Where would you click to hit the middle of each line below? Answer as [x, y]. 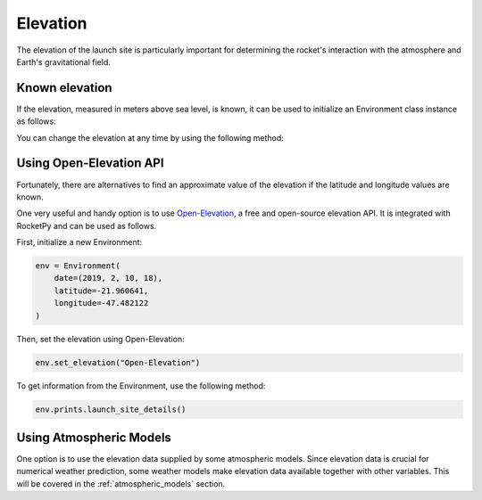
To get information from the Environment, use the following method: [141, 385]
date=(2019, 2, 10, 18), [108, 278]
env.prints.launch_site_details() [111, 409]
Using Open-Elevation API [90, 164]
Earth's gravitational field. [63, 61]
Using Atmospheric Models [94, 437]
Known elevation [64, 88]
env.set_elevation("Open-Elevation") [118, 362]
